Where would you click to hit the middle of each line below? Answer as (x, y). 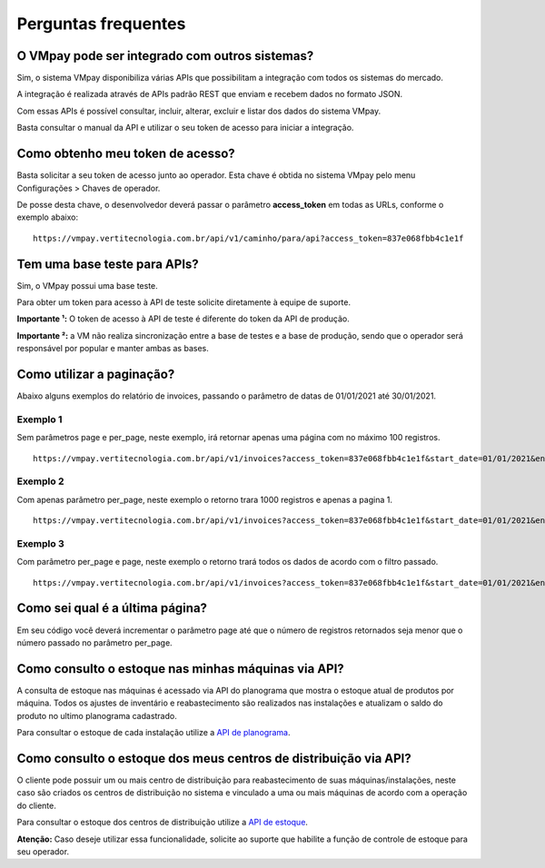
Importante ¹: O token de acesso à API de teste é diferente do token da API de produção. (183, 319)
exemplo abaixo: (48, 217)
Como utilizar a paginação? (96, 374)
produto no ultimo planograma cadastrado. (97, 715)
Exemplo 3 (40, 543)
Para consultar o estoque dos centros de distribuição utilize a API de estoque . (163, 823)
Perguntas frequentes (101, 24)
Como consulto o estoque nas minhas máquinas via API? (180, 669)
